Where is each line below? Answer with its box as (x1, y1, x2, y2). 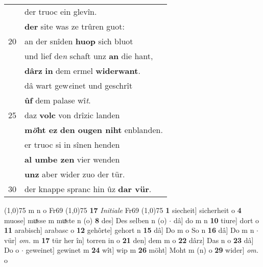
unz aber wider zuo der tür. (25, 168, 125, 180)
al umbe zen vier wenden (25, 153, 120, 165)
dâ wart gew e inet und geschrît (25, 79, 133, 91)
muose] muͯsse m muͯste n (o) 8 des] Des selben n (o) (4, 215, 167, 225)
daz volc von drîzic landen (25, 109, 120, 121)
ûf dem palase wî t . (25, 94, 91, 106)
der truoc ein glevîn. (25, 6, 97, 17)
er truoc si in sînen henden (25, 139, 120, 150)
